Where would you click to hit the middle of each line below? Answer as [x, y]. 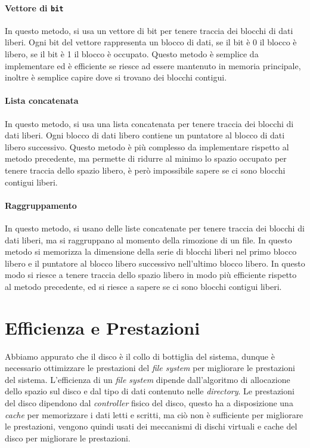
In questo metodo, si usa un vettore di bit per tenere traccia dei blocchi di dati [149, 30]
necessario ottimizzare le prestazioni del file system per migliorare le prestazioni [150, 368]
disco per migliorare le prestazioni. [68, 438]
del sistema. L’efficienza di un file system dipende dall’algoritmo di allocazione [148, 379]
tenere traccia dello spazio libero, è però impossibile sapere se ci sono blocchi [145, 170]
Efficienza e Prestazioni [103, 327]
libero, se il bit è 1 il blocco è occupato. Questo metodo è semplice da [132, 54]
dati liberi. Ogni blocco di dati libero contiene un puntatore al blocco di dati [145, 135]
